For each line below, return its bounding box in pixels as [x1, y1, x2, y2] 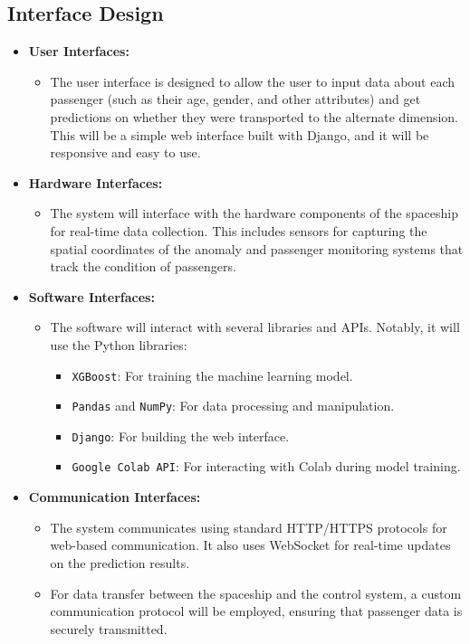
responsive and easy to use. [50, 143, 201, 162]
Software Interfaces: [28, 287, 155, 306]
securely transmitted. [50, 619, 168, 638]
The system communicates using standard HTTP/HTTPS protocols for [50, 517, 447, 536]
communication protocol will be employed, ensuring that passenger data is [50, 601, 463, 620]
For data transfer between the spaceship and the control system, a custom [50, 583, 462, 602]
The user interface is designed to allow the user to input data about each [50, 71, 456, 90]
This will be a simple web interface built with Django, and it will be [50, 125, 429, 144]
